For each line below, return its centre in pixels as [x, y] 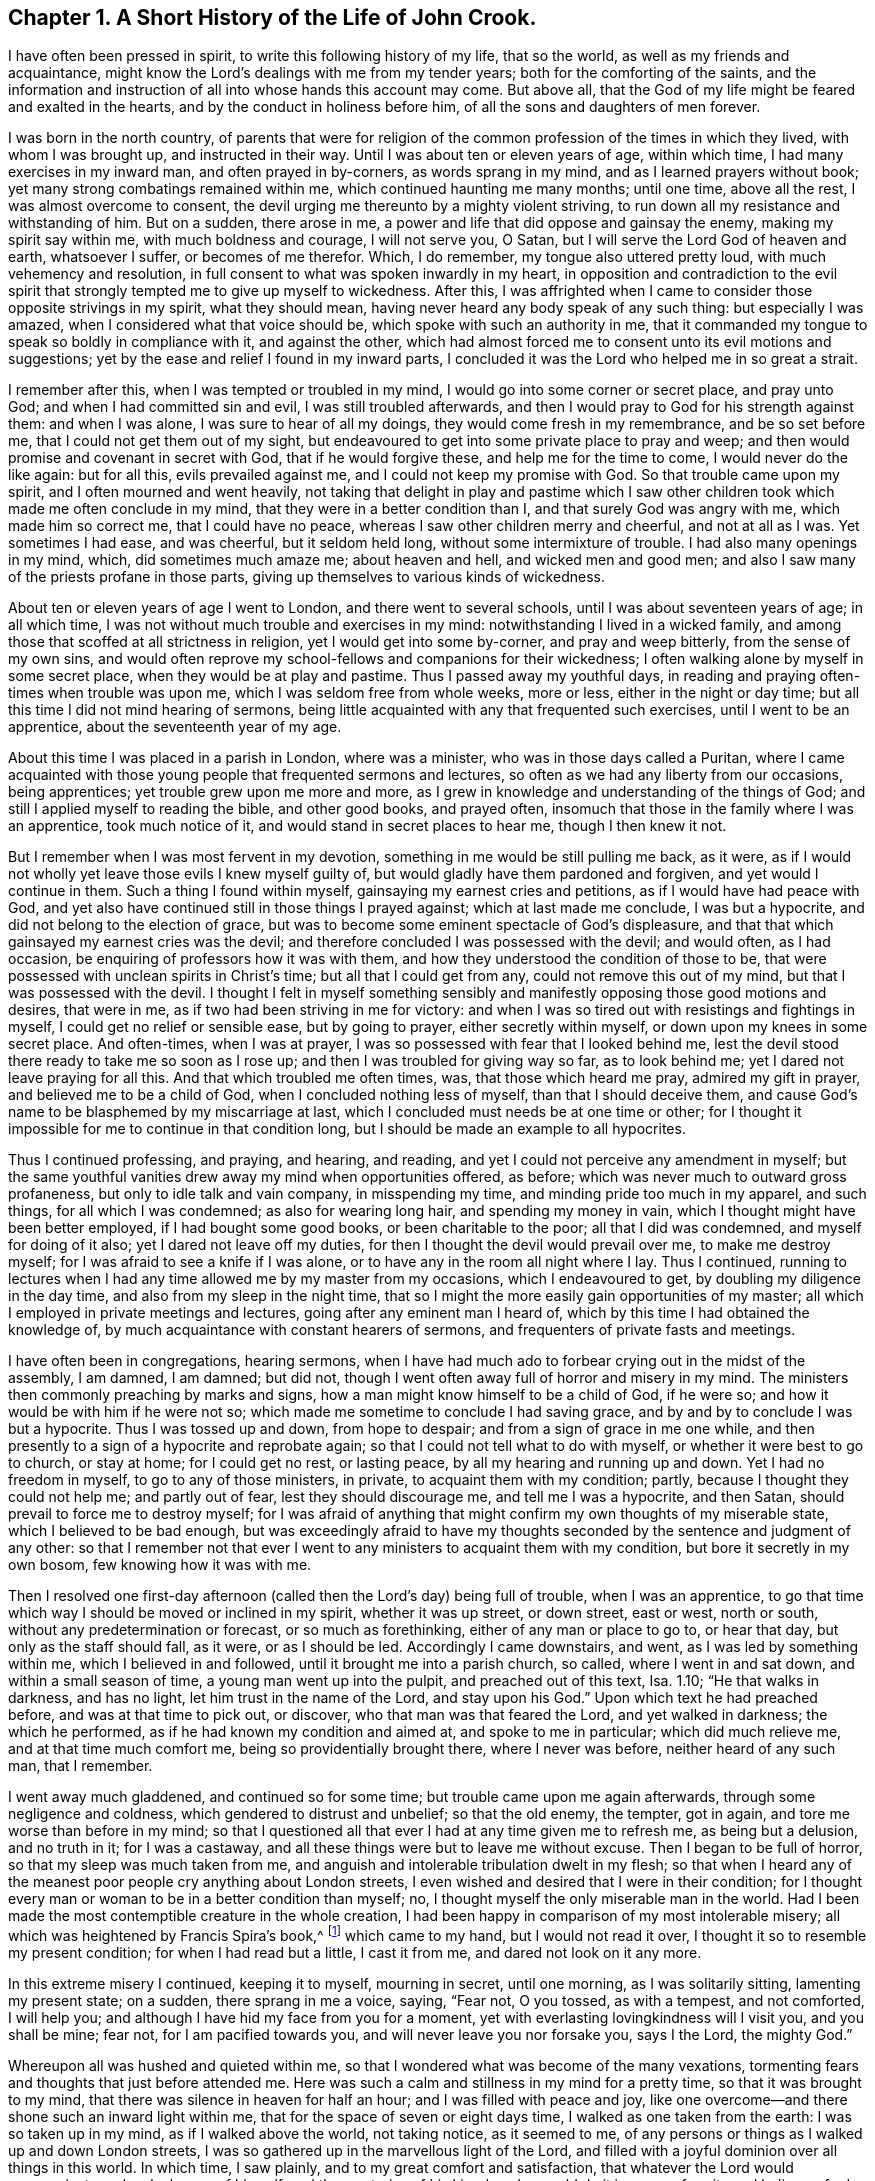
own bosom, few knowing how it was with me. [160, 1565]
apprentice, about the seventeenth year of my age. [175, 727]
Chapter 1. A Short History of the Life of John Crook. [272, 17]
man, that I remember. [80, 1766]
